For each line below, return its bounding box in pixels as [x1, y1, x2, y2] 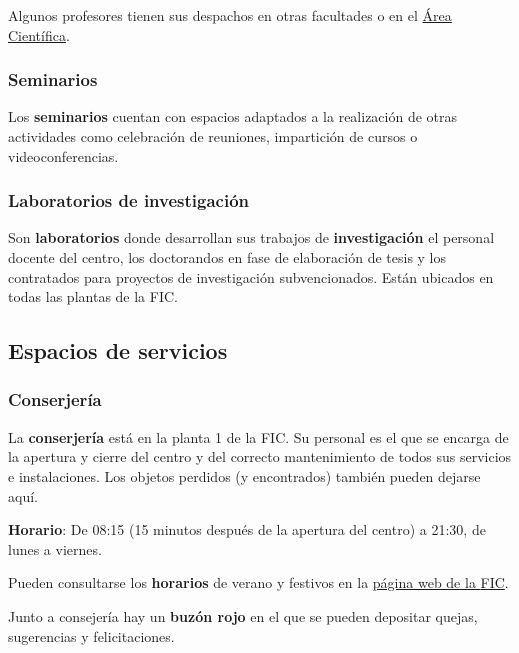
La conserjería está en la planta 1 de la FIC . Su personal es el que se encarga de [8, 426, 509, 447]
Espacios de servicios [8, 335, 228, 366]
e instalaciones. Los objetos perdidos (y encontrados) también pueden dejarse [8, 465, 481, 486]
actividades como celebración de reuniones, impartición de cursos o [8, 126, 418, 146]
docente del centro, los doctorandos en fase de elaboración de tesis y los [8, 247, 447, 267]
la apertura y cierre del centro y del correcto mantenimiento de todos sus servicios [8, 446, 512, 467]
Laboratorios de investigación [8, 188, 250, 213]
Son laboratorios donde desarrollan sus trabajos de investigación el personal [8, 227, 495, 248]
